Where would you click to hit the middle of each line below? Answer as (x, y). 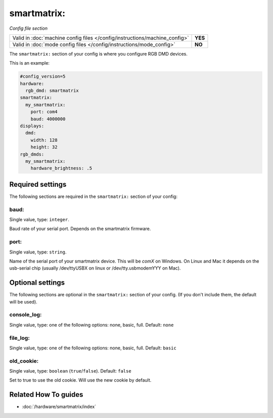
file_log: (19, 338)
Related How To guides (46, 395)
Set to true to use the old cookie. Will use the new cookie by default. (80, 380)
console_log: (26, 315)
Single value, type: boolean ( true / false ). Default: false (70, 371)
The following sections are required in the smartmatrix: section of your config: (94, 196)
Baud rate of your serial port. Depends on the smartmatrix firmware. (80, 229)
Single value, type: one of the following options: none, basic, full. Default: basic (93, 348)
